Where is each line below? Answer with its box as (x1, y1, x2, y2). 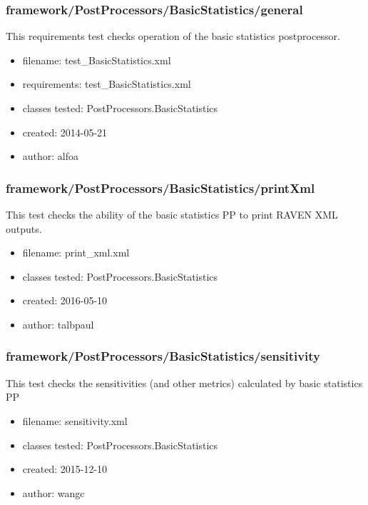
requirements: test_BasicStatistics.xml (22, 76, 191, 91)
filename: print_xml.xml (22, 245, 130, 260)
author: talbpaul (22, 316, 94, 331)
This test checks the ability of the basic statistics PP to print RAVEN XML (6, 207, 338, 221)
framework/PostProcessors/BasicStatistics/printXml (6, 179, 315, 196)
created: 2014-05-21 (22, 124, 108, 139)
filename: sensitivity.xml (22, 413, 128, 428)
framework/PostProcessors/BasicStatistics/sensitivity (6, 347, 321, 365)
